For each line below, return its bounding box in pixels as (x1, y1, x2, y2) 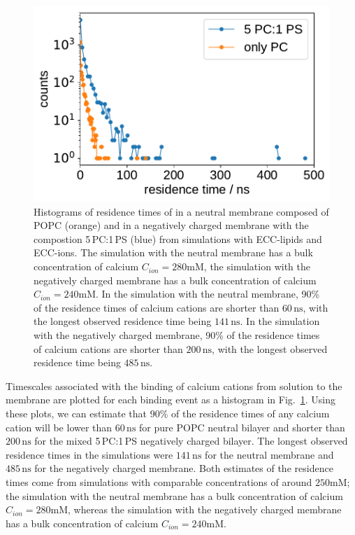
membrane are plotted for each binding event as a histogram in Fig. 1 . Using (6, 392, 335, 407)
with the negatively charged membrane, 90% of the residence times (34, 328, 320, 342)
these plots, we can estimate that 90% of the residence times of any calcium (6, 406, 330, 420)
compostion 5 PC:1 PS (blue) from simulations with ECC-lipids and (34, 231, 322, 246)
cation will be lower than (6, 419, 113, 434)
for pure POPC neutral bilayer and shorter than (139, 419, 345, 434)
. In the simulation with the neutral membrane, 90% (96, 286, 320, 301)
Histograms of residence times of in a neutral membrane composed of (34, 204, 329, 218)
